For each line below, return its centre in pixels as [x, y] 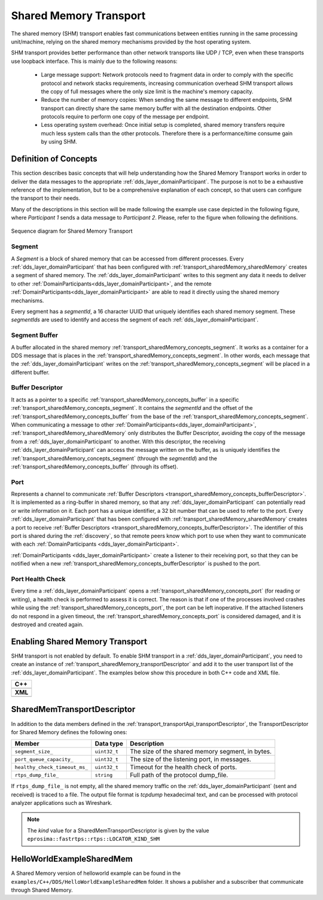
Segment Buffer [34, 335]
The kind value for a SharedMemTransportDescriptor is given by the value [118, 830]
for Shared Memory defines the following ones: [69, 732]
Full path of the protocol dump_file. [179, 775]
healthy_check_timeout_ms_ [51, 767]
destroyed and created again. [47, 624]
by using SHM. [59, 142]
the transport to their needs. [46, 198]
